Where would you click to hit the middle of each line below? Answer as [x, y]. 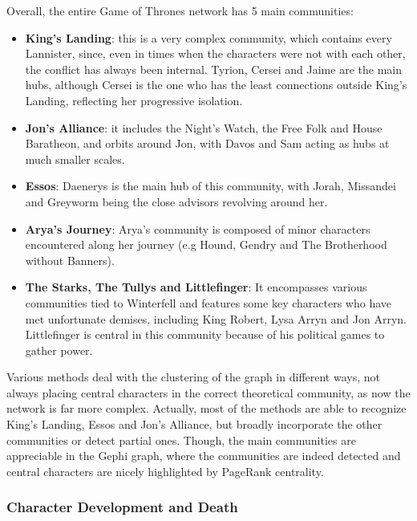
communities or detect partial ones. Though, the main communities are [181, 440]
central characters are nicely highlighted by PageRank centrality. [165, 471]
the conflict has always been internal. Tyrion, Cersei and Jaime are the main [213, 69]
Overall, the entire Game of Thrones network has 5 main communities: [180, 10]
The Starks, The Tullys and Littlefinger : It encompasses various [196, 287]
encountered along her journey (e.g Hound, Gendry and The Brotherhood [206, 244]
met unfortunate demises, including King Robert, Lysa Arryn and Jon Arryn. [216, 318]
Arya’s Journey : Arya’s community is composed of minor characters [198, 228]
